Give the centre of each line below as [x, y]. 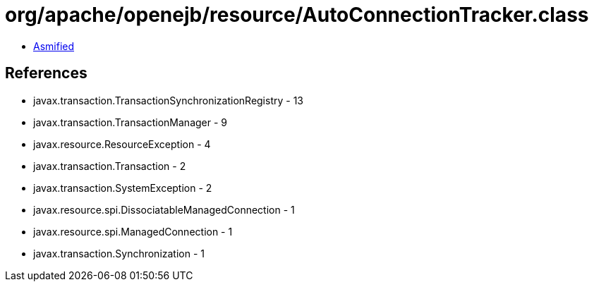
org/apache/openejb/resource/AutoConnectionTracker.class [297, 15]
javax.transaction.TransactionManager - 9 [131, 122]
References [46, 73]
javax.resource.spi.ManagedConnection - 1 [133, 231]
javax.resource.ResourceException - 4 [122, 144]
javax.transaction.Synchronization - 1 [119, 253]
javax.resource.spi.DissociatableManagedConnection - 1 [164, 209]
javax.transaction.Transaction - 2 [110, 166]
